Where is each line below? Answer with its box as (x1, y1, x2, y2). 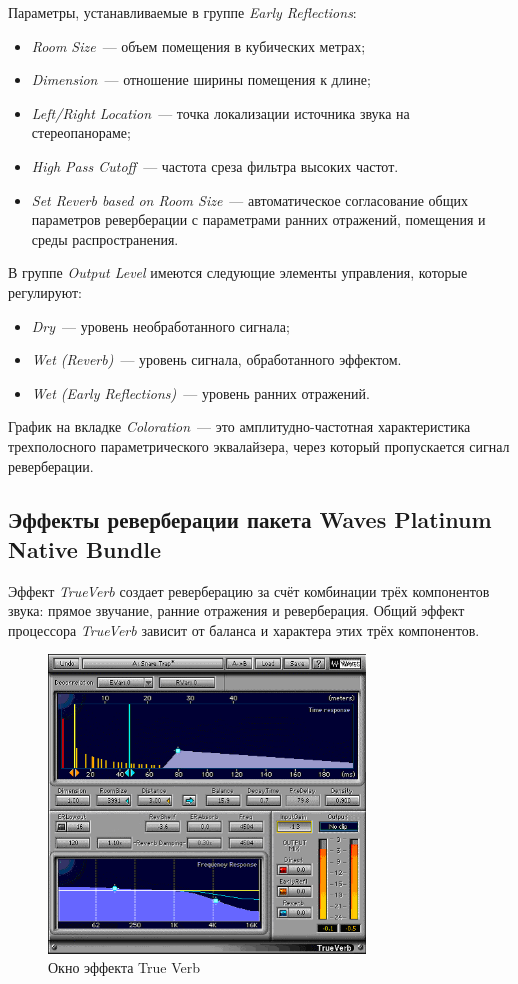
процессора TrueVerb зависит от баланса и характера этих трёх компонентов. (8, 619, 480, 640)
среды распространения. (31, 228, 179, 249)
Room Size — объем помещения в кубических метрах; (31, 35, 366, 56)
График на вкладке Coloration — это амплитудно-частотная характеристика (8, 416, 471, 437)
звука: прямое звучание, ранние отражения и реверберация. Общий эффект (8, 600, 465, 621)
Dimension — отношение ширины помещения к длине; (31, 69, 371, 90)
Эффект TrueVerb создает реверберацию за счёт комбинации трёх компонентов (8, 580, 490, 601)
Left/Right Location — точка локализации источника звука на (31, 102, 410, 123)
